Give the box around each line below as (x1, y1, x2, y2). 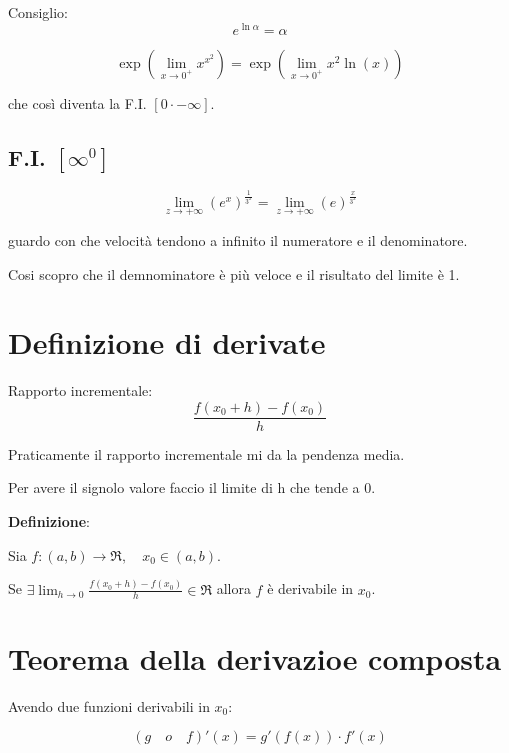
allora (216, 578, 251, 599)
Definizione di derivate (8, 322, 326, 363)
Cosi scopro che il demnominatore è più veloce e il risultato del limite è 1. (8, 263, 460, 284)
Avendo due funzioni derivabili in (8, 695, 210, 716)
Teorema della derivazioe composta (8, 637, 502, 678)
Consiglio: (8, 2, 68, 22)
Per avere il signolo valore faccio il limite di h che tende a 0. (8, 477, 376, 498)
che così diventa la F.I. (8, 92, 147, 113)
